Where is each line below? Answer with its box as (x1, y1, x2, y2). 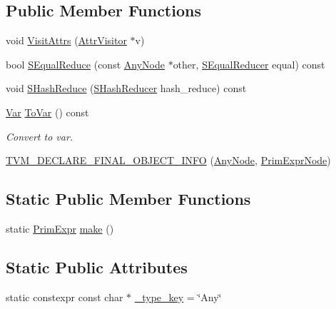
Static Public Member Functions (6, 188, 251, 210)
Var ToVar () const (6, 104, 89, 119)
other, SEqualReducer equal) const (173, 56, 325, 71)
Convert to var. (6, 128, 73, 143)
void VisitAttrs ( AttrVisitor (6, 33, 127, 48)
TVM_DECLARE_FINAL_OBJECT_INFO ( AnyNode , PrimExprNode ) (6, 153, 331, 168)
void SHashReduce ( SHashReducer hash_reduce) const (6, 81, 247, 96)
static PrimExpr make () (6, 221, 114, 235)
